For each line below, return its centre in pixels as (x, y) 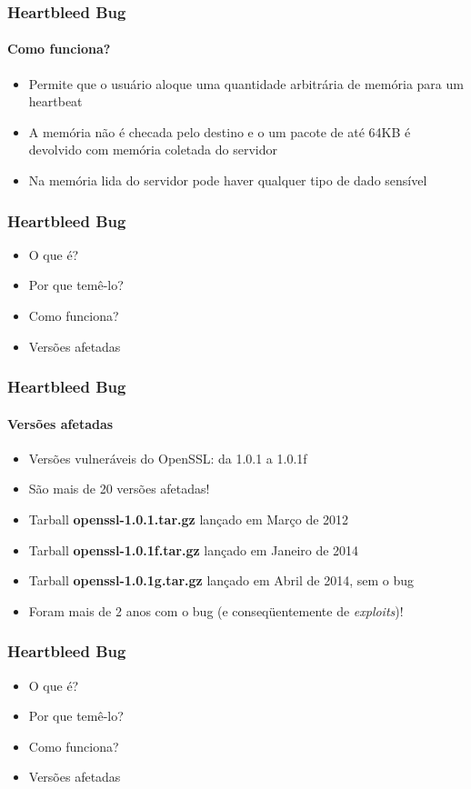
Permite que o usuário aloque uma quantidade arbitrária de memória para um (246, 83)
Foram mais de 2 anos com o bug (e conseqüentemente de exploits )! (216, 610)
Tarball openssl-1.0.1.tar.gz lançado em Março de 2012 (189, 519)
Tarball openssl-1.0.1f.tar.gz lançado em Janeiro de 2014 (194, 549)
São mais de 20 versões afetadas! (119, 489)
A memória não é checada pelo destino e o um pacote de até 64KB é (220, 131)
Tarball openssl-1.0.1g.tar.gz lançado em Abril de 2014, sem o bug (221, 580)
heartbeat (55, 101)
